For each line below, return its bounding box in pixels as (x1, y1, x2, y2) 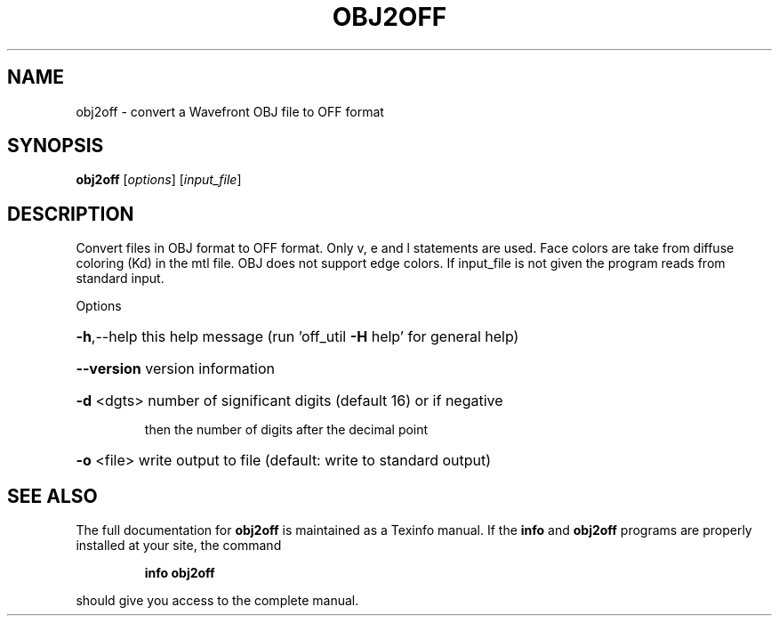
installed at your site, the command (76, 538, 282, 554)
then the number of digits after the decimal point (144, 422, 429, 438)
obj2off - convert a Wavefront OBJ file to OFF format (76, 103, 384, 119)
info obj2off (144, 565, 215, 581)
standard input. (76, 271, 165, 287)
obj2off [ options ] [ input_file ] (76, 172, 242, 188)
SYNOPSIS (7, 134, 104, 158)
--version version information (76, 360, 275, 378)
